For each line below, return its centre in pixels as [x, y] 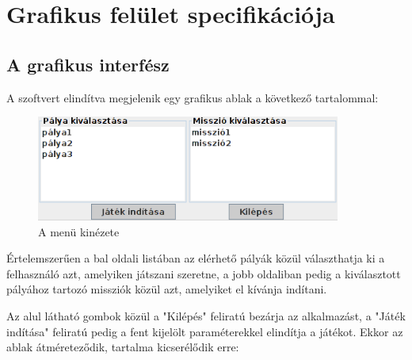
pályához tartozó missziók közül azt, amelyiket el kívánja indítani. [167, 289]
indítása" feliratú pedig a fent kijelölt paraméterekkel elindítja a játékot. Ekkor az [205, 331]
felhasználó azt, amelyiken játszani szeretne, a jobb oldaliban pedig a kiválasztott [204, 273]
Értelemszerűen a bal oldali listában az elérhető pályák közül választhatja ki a [196, 258]
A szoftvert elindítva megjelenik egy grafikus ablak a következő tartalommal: [193, 97]
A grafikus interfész [88, 64]
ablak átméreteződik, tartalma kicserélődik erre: [123, 347]
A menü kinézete [79, 231]
